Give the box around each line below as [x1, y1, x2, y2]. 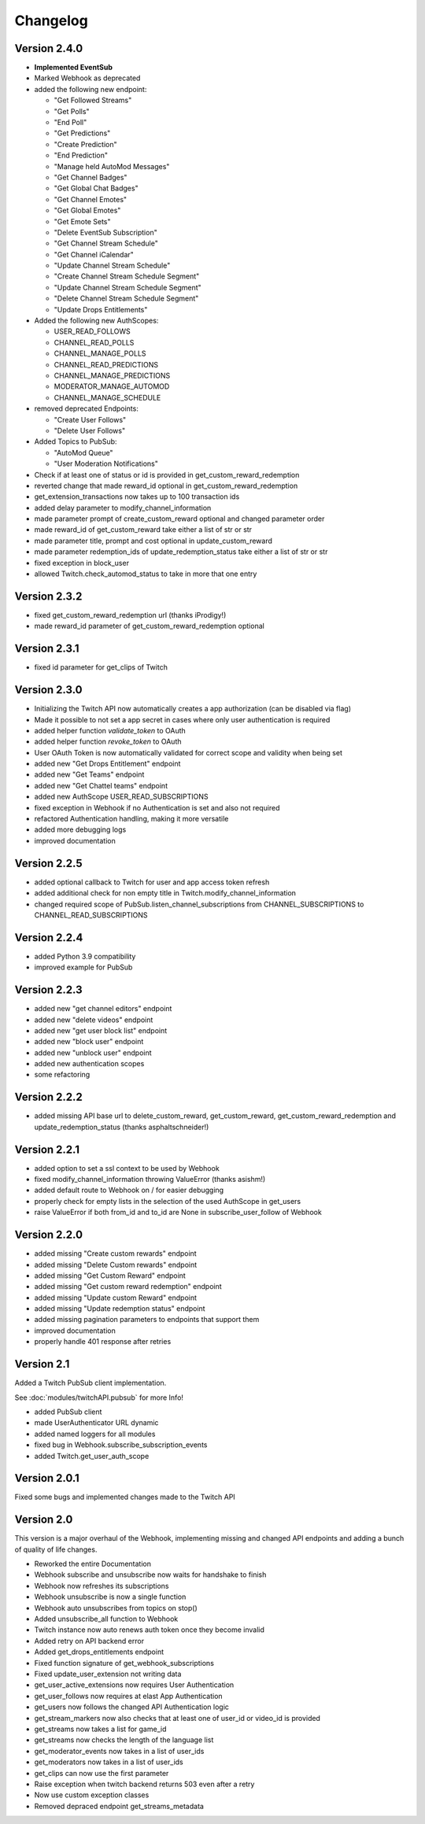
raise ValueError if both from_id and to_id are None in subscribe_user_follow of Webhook [34, 1208, 322, 1217]
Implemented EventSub [34, 63, 113, 72]
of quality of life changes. [14, 1545, 98, 1554]
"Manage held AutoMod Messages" [54, 161, 170, 171]
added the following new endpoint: [34, 84, 147, 94]
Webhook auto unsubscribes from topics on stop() [34, 1603, 198, 1612]
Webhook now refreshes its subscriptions [34, 1581, 169, 1590]
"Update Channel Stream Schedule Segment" [54, 282, 202, 292]
